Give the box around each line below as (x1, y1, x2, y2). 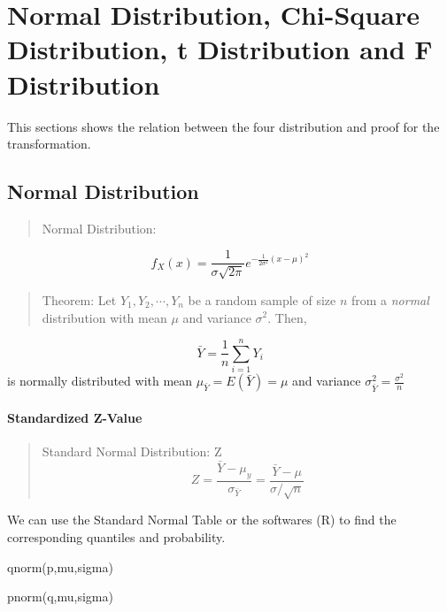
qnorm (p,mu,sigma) (7, 557, 113, 576)
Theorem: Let (42, 290, 117, 309)
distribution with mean (42, 308, 167, 326)
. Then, (267, 308, 307, 326)
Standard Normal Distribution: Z (42, 442, 222, 461)
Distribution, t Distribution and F (7, 31, 433, 67)
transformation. (7, 134, 91, 153)
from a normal (351, 290, 429, 309)
